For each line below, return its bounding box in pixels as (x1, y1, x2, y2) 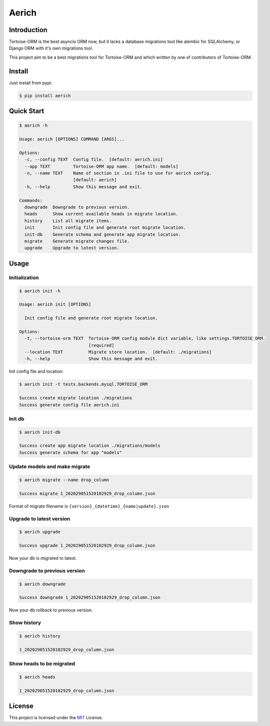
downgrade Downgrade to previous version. (24, 205, 130, 210)
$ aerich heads (19, 674, 55, 680)
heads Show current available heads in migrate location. (24, 211, 179, 217)
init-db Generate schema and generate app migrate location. (24, 231, 181, 237)
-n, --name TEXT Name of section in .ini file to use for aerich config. (24, 171, 212, 176)
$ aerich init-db (19, 429, 61, 435)
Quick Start (9, 107, 44, 115)
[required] (88, 343, 114, 348)
